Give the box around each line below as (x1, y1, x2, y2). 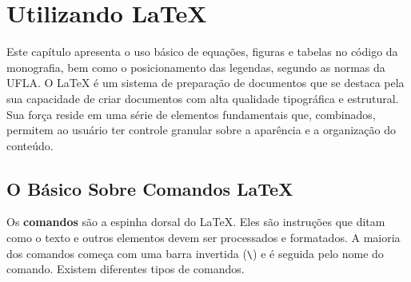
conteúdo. (6, 137, 54, 153)
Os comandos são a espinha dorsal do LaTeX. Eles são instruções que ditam (6, 213, 385, 230)
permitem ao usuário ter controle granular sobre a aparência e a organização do (6, 121, 396, 138)
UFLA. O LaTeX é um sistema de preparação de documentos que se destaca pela (6, 74, 405, 91)
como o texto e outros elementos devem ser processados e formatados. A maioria (6, 229, 401, 246)
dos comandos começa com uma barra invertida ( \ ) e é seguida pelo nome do (6, 244, 384, 261)
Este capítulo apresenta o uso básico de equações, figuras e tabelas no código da (6, 43, 398, 60)
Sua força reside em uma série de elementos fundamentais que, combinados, (6, 105, 376, 122)
